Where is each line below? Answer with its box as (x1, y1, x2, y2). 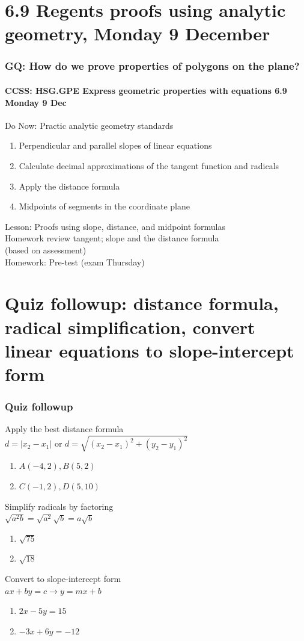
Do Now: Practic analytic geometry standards (5, 119, 174, 131)
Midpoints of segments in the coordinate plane (19, 200, 190, 212)
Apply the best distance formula (5, 423, 124, 435)
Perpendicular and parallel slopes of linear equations (19, 139, 212, 152)
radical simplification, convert (5, 314, 255, 339)
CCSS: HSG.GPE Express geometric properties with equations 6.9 (5, 84, 287, 96)
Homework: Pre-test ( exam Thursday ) (5, 255, 145, 268)
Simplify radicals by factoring (5, 500, 114, 512)
